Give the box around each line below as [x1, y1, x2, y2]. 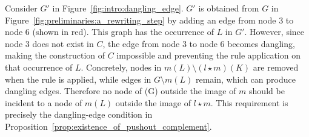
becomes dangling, [227, 37, 295, 49]
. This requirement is [210, 96, 288, 109]
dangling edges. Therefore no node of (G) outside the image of [5, 84, 236, 97]
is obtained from [198, 2, 259, 14]
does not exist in [32, 37, 94, 49]
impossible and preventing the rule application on [116, 49, 301, 62]
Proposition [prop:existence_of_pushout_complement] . [5, 119, 212, 132]
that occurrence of [5, 60, 73, 73]
